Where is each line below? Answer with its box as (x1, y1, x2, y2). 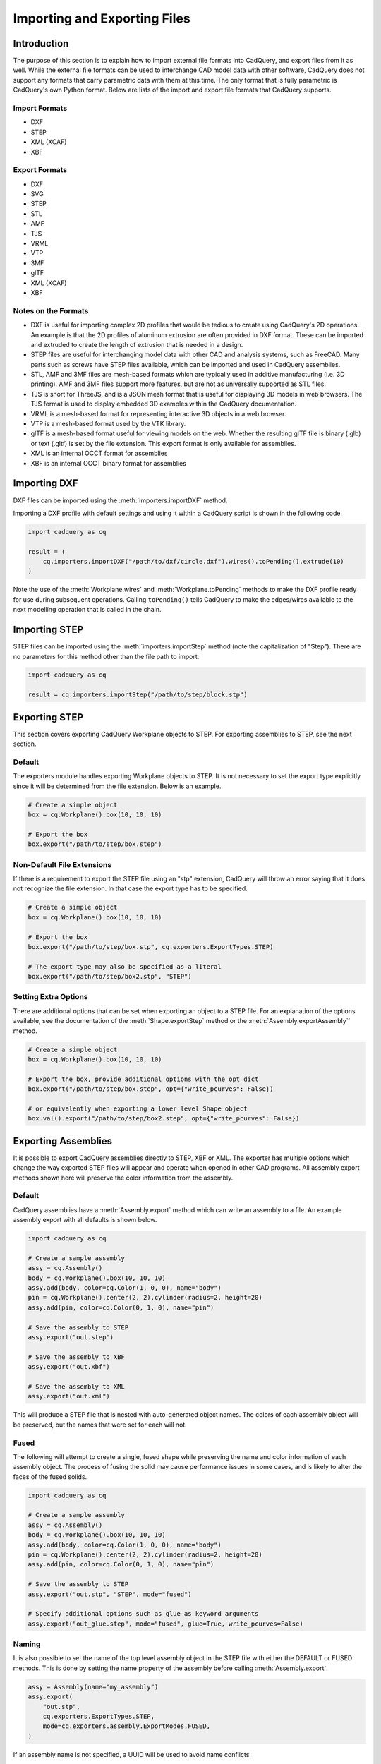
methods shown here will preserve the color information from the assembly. (13, 1173, 234, 1182)
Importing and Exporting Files (13, 11, 190, 26)
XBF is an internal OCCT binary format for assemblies (30, 459, 187, 467)
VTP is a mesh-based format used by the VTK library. (30, 420, 186, 428)
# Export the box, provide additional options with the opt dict (28, 1075, 259, 1083)
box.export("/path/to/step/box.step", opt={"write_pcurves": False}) (28, 1085, 274, 1093)
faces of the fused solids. (13, 1472, 87, 1481)
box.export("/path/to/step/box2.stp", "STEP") (28, 972, 192, 981)
